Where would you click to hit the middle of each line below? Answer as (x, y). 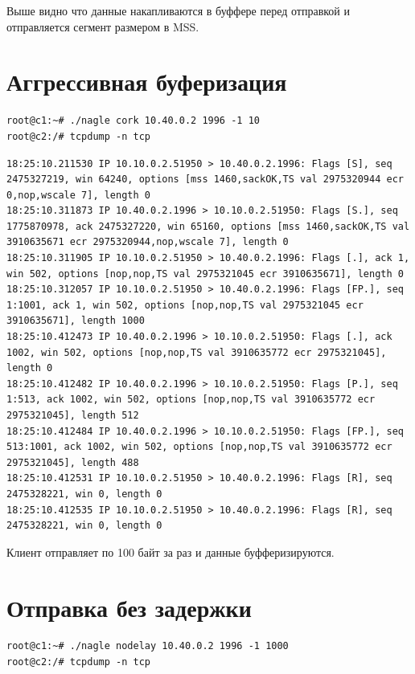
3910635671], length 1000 (76, 321)
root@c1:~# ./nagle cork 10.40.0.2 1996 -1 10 (133, 121)
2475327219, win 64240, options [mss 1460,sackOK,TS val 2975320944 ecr (205, 180)
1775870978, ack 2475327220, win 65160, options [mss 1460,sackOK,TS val (208, 226)
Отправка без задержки (129, 607)
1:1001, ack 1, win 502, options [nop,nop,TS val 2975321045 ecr (185, 305)
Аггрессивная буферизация (147, 82)
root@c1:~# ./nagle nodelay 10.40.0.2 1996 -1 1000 (148, 646)
